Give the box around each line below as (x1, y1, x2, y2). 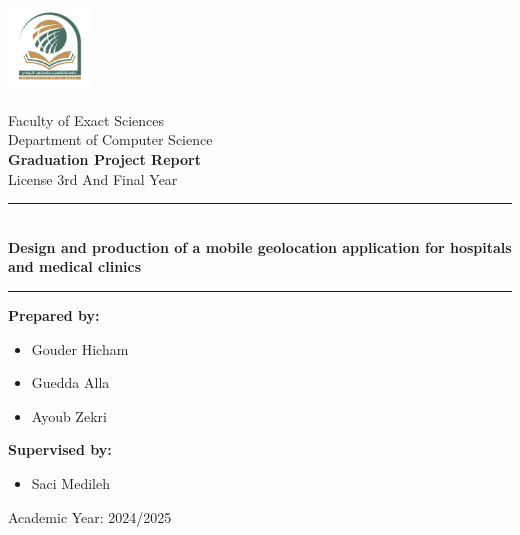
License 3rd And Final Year (8, 168, 178, 189)
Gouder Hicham (31, 338, 129, 359)
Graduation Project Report (8, 149, 201, 170)
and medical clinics (8, 256, 142, 277)
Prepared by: (8, 305, 100, 326)
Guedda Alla (31, 372, 110, 393)
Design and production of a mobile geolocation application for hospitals (8, 236, 512, 257)
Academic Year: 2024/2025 (8, 506, 172, 527)
